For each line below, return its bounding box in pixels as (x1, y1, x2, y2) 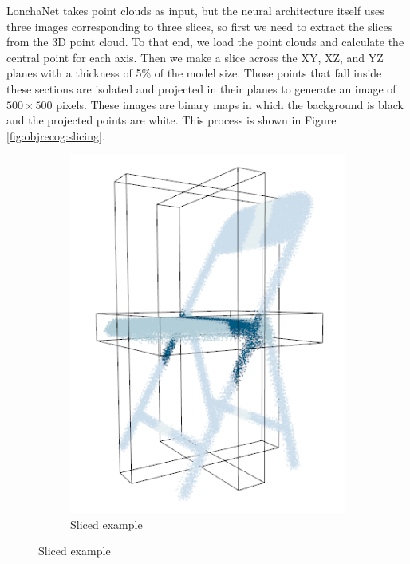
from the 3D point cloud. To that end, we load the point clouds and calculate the (6, 34, 404, 50)
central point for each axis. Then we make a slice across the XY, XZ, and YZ (6, 49, 384, 65)
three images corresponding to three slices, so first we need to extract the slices (6, 18, 393, 34)
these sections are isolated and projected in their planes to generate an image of (6, 80, 396, 97)
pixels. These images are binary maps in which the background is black (56, 96, 404, 112)
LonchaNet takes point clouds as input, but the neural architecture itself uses (6, 2, 384, 18)
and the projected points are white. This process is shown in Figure (6, 112, 337, 128)
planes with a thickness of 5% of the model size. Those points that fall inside (6, 65, 382, 81)
